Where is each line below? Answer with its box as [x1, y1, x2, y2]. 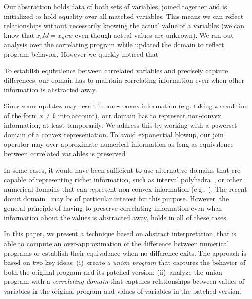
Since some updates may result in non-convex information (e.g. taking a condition [4, 101, 248, 111]
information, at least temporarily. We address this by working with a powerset [4, 120, 237, 130]
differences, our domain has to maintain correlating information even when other [4, 75, 244, 85]
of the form [4, 110, 37, 120]
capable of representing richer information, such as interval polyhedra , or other [4, 174, 242, 184]
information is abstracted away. [4, 84, 97, 94]
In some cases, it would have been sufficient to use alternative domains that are [4, 164, 241, 175]
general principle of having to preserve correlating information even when [4, 203, 222, 213]
